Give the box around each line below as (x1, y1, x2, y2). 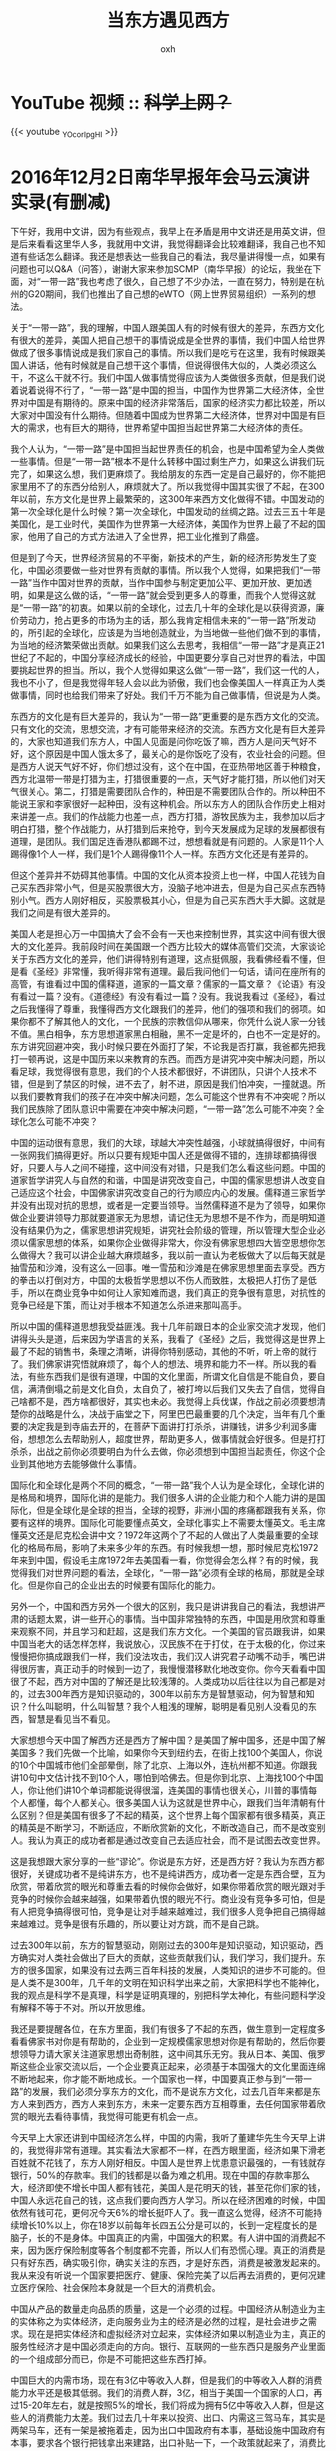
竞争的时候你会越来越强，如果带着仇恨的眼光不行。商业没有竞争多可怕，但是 (10, 1893, 326, 1905)
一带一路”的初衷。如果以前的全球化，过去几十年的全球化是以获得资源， (23, 602, 317, 614)
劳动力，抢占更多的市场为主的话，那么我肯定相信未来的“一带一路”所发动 (18, 614, 317, 626)
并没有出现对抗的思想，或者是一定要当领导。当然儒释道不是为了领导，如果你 (10, 1199, 326, 1211)
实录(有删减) (10, 191, 112, 213)
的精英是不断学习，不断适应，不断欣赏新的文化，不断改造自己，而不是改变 (10, 1822, 317, 1834)
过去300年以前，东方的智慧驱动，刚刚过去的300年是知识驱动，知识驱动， (10, 1939, 315, 1951)
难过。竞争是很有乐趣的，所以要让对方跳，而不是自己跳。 (27, 1918, 265, 1930)
